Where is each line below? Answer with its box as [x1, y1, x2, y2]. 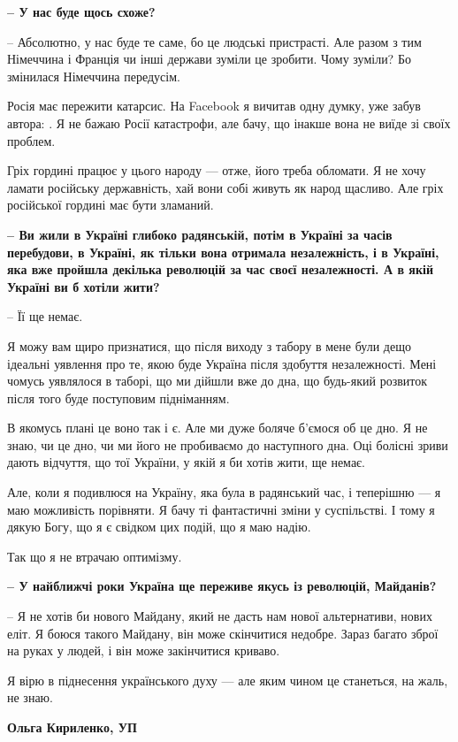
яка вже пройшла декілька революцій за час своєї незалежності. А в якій [7, 260, 433, 279]
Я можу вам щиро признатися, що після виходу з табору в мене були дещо [7, 336, 411, 355]
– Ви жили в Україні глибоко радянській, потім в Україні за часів [7, 225, 393, 243]
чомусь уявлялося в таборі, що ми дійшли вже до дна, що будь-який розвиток [7, 371, 428, 390]
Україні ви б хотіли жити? [7, 277, 160, 295]
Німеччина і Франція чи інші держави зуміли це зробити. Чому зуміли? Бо [7, 50, 411, 68]
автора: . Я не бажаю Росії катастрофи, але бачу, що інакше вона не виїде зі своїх [7, 113, 451, 132]
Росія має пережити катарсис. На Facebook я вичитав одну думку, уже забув [7, 96, 421, 115]
